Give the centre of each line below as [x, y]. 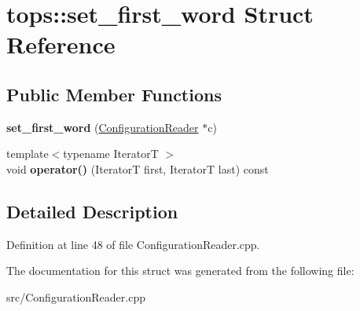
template [28, 154]
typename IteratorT [111, 154]
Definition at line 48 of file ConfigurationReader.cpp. [133, 244]
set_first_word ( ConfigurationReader [103, 127]
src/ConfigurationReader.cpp [76, 296]
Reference [61, 44]
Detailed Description [92, 211]
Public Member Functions [114, 94]
